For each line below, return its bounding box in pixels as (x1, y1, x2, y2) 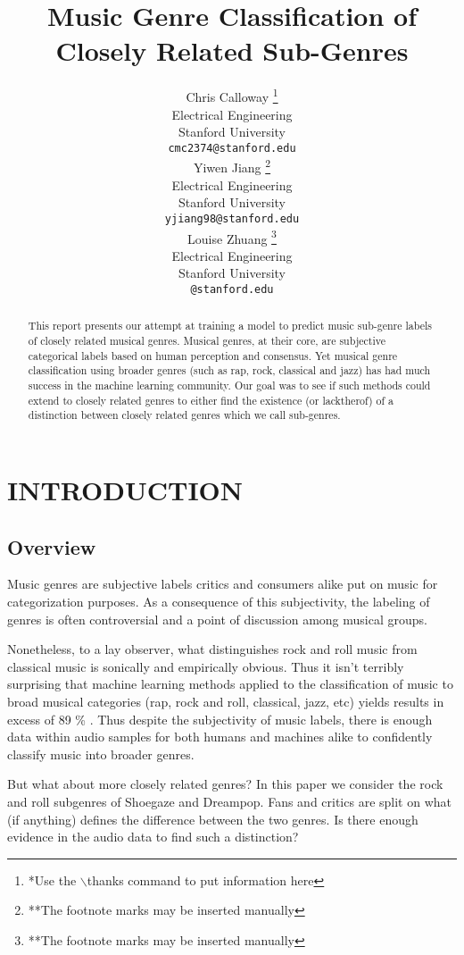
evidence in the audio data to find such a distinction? (7, 827, 299, 846)
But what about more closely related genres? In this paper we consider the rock (7, 775, 443, 793)
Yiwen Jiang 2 (193, 155, 271, 177)
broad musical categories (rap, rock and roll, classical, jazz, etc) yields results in (7, 691, 444, 710)
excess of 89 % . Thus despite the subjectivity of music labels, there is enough (7, 709, 433, 728)
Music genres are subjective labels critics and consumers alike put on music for (7, 574, 438, 593)
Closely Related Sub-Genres (55, 32, 409, 69)
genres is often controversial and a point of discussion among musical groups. (7, 609, 427, 628)
